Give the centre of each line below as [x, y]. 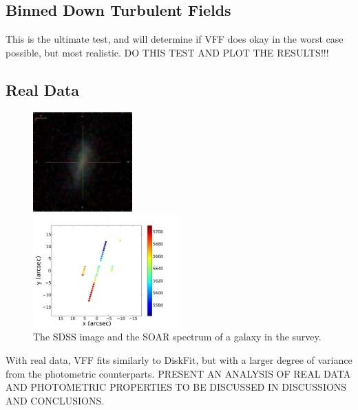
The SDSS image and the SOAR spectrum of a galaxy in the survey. [177, 337]
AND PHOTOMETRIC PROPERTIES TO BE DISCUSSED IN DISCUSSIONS [176, 387]
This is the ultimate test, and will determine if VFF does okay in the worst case [175, 39]
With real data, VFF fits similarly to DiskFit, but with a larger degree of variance [179, 360]
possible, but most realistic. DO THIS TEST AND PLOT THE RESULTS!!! [167, 52]
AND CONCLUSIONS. [55, 400]
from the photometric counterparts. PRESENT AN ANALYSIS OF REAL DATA [178, 373]
